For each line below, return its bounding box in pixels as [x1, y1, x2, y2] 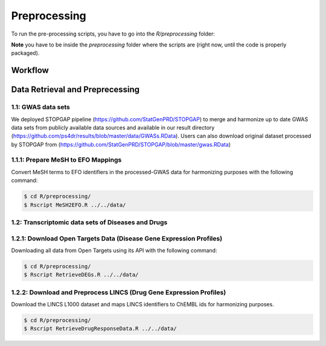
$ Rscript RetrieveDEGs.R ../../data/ [24, 271, 139, 278]
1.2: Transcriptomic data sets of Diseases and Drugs [11, 218, 168, 226]
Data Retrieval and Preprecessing [11, 84, 140, 95]
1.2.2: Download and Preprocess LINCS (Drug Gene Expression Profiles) [11, 288, 226, 297]
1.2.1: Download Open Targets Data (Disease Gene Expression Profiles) [11, 234, 223, 242]
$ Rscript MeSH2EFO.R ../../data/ [24, 201, 126, 208]
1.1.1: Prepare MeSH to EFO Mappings [11, 156, 122, 164]
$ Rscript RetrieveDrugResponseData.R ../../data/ [24, 326, 177, 332]
